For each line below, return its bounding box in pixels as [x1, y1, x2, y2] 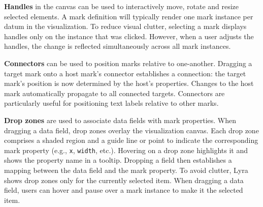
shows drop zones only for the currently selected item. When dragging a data [4, 174, 244, 185]
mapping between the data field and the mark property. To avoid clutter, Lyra [4, 164, 248, 175]
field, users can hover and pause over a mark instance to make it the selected [4, 185, 243, 195]
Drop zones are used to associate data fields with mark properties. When [4, 114, 236, 125]
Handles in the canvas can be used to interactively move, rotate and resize [4, 1, 239, 11]
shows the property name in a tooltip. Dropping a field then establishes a [4, 155, 232, 165]
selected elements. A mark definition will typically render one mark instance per [4, 11, 253, 21]
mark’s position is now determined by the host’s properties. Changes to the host [4, 78, 254, 88]
